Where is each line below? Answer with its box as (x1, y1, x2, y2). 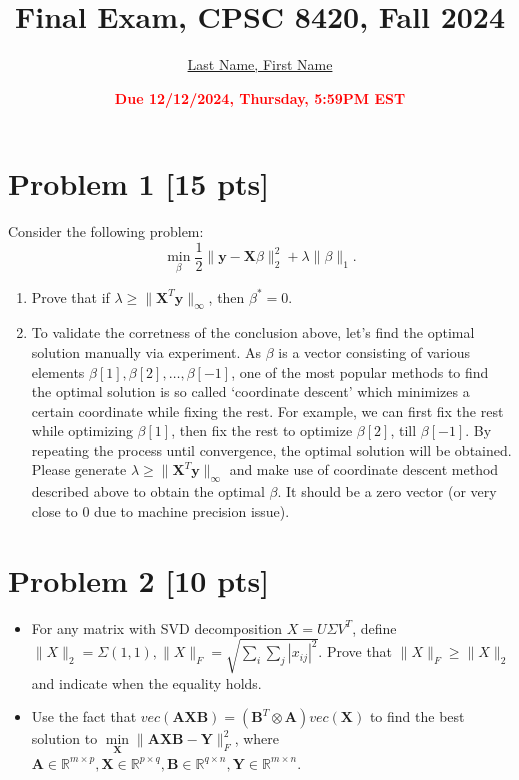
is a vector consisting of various (278, 341, 471, 362)
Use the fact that (31, 706, 137, 727)
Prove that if (31, 286, 110, 307)
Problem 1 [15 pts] (8, 163, 270, 204)
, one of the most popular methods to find (231, 361, 489, 382)
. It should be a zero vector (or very (277, 481, 497, 502)
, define (352, 617, 397, 638)
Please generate (31, 459, 127, 480)
